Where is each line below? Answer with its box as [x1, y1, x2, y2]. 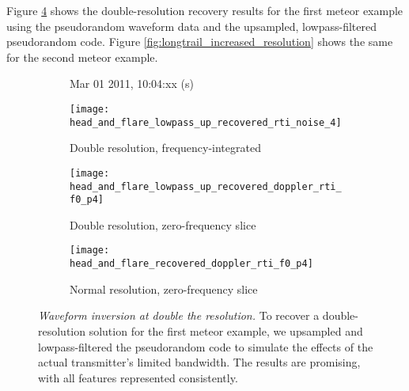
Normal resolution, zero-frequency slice [70, 280, 258, 297]
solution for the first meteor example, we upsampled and [89, 322, 363, 339]
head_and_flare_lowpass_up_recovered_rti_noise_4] [70, 116, 342, 128]
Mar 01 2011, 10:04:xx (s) [70, 75, 194, 92]
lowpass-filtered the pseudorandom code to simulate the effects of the [38, 338, 373, 355]
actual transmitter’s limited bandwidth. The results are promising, [38, 354, 361, 370]
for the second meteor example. [6, 48, 158, 65]
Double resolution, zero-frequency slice [70, 216, 256, 233]
